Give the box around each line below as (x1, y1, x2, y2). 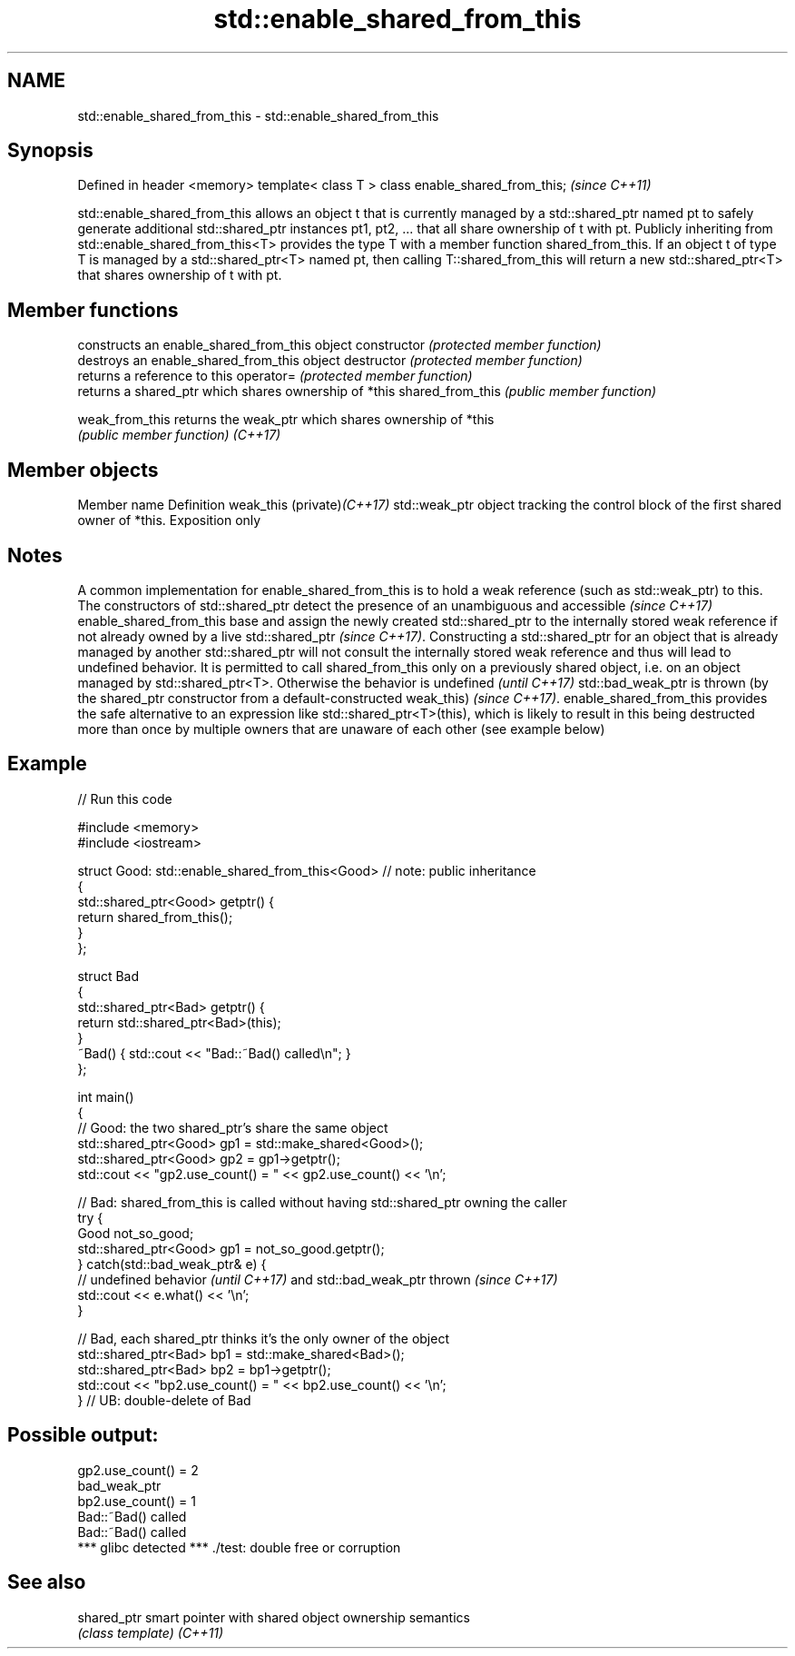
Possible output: (7, 1423, 159, 1447)
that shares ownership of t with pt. (77, 267, 282, 283)
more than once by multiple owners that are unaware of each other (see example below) (77, 720, 605, 737)
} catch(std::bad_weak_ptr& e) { (77, 1255, 267, 1272)
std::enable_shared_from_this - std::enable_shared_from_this (77, 107, 439, 124)
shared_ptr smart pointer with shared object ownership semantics (77, 1609, 470, 1625)
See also (7, 1571, 86, 1594)
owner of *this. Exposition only (77, 512, 261, 529)
